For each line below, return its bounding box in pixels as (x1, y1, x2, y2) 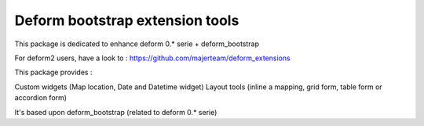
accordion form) (14, 93, 67, 103)
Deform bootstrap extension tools (14, 12, 239, 29)
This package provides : (14, 67, 93, 77)
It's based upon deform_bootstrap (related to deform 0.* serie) (14, 107, 217, 117)
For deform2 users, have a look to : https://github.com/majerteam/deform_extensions (14, 53, 291, 63)
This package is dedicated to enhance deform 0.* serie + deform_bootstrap (14, 39, 259, 49)
